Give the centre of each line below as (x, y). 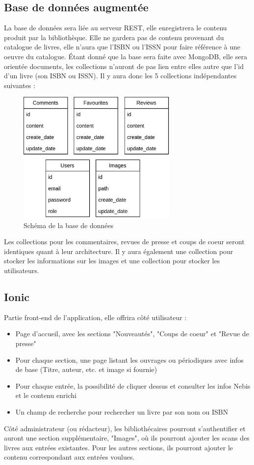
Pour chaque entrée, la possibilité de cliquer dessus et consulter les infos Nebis (133, 385)
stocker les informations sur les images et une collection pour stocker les (112, 261)
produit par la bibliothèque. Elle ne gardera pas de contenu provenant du (114, 37)
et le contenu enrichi (46, 395)
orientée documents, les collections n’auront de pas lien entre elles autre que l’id (124, 66)
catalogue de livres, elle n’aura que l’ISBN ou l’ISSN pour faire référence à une (122, 47)
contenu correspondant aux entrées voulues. (69, 457)
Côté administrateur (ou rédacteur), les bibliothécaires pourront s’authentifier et (125, 428)
